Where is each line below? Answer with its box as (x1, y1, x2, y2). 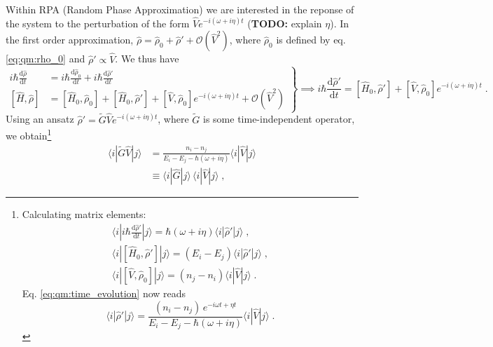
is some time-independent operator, (203, 111, 355, 126)
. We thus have (115, 51, 179, 66)
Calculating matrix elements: (22, 207, 146, 222)
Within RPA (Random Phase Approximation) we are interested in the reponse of (6, 2, 354, 16)
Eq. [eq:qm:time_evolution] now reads (22, 286, 186, 301)
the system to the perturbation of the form (6, 15, 190, 30)
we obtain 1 (6, 126, 52, 142)
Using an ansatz (6, 111, 74, 126)
